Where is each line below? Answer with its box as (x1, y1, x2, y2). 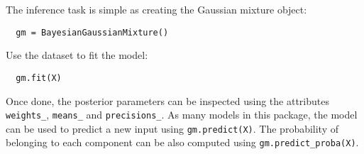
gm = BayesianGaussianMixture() (16, 27, 169, 38)
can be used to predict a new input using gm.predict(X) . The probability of (6, 121, 339, 136)
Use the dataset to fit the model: (6, 48, 148, 62)
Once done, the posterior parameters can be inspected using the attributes (6, 93, 329, 108)
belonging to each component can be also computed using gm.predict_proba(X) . (6, 135, 359, 150)
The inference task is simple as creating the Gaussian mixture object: (6, 2, 307, 16)
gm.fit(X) (16, 72, 62, 83)
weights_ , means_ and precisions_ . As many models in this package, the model (6, 107, 358, 122)
